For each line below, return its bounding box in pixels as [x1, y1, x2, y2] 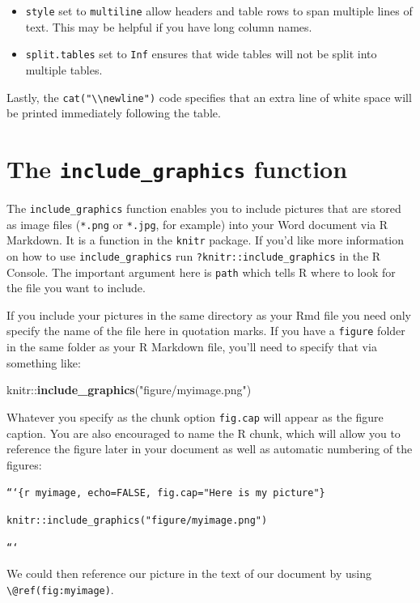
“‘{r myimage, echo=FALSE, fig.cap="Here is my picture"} [6, 487, 325, 499]
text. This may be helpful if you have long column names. [25, 18, 312, 35]
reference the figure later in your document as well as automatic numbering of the [6, 440, 413, 457]
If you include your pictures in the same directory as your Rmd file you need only [6, 306, 411, 323]
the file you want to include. [6, 279, 146, 296]
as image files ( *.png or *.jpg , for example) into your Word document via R [6, 215, 388, 232]
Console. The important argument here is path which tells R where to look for [6, 263, 396, 280]
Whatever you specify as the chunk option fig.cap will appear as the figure [6, 408, 384, 425]
